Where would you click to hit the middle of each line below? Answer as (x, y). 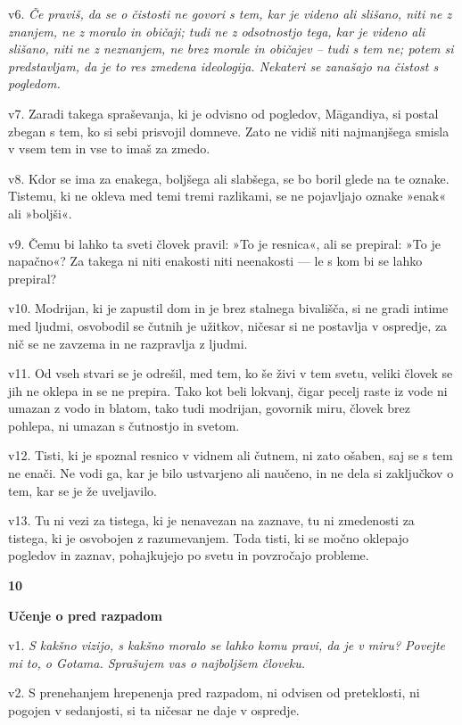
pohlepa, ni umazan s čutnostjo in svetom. (124, 425)
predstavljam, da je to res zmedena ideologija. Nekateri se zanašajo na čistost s (223, 66)
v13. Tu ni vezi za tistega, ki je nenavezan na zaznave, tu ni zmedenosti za (211, 520)
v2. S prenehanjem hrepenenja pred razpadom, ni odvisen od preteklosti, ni (214, 692)
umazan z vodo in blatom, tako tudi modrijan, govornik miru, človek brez (209, 408)
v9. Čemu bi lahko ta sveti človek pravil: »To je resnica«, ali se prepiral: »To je (224, 243)
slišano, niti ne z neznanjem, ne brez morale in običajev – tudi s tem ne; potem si (231, 49)
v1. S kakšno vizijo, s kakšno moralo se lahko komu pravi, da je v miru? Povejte (227, 645)
